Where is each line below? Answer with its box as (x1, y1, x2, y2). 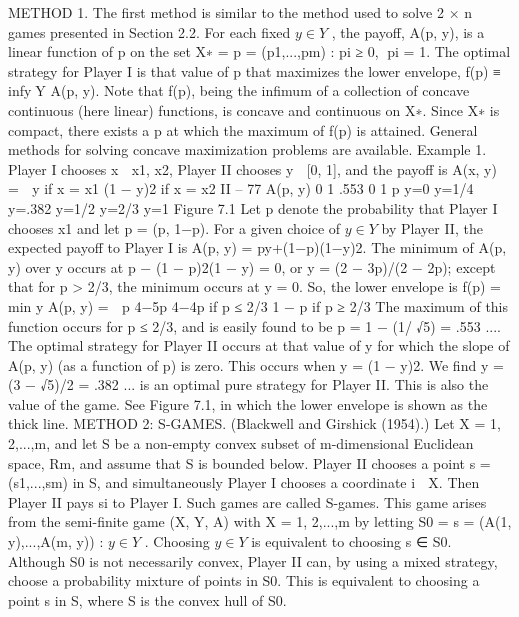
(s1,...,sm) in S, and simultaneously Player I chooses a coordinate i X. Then (8, 472, 480, 493)
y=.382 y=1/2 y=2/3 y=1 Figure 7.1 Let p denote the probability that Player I (8, 197, 498, 218)
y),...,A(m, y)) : (8, 531, 104, 552)
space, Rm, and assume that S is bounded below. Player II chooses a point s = (8, 452, 491, 473)
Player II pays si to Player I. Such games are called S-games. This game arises (8, 491, 487, 512)
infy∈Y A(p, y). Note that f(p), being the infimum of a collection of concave (8, 80, 470, 101)
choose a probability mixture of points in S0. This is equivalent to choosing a (8, 570, 480, 591)
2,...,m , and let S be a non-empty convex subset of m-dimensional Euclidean (8, 433, 474, 454)
